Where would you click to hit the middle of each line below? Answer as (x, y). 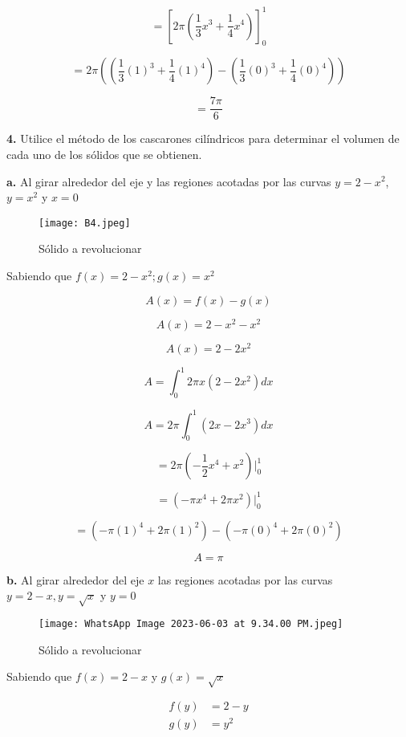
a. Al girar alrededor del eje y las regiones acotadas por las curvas (169, 181)
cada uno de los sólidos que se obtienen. (104, 154)
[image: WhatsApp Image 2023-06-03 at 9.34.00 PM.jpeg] (191, 624)
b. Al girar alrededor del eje (75, 579)
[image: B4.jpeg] (85, 223)
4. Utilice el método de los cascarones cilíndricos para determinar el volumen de (203, 138)
